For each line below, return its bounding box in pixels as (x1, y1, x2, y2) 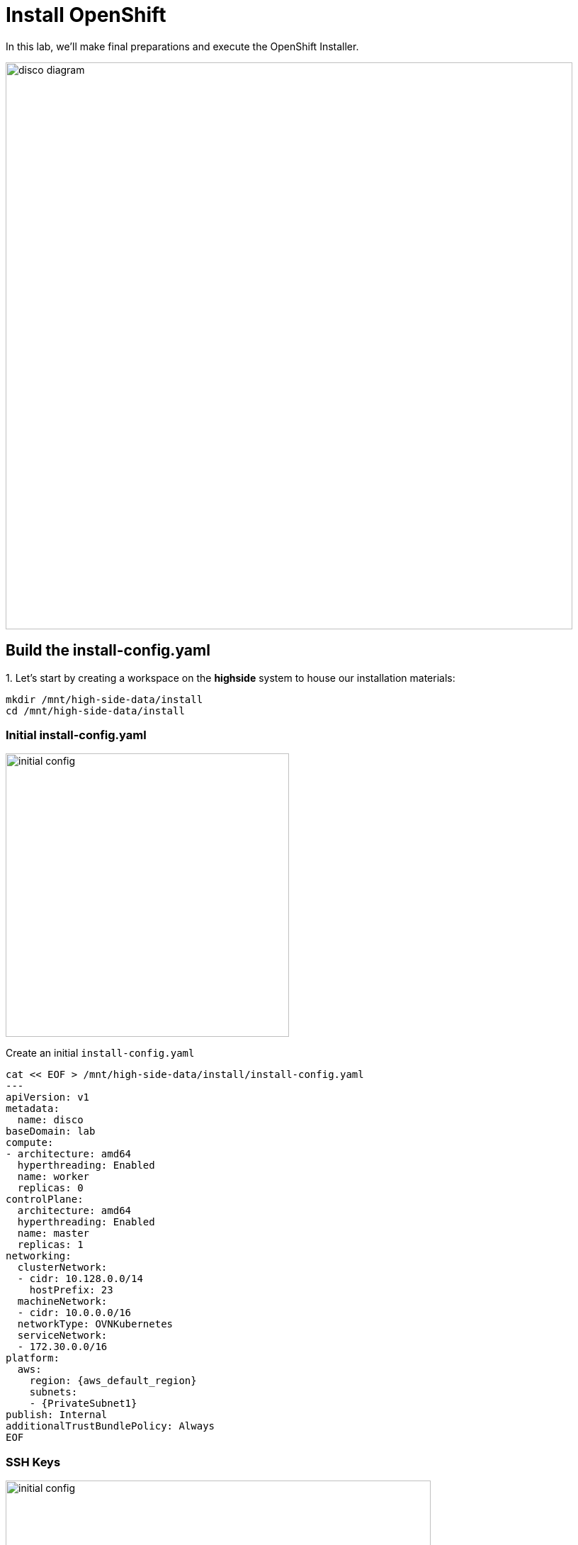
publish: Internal (6, 1409, 108, 1421)
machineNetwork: (17, 1296, 108, 1308)
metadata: (6, 1103, 59, 1115)
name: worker (17, 1171, 90, 1183)
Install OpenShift (6, 3, 166, 27)
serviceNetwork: (17, 1330, 108, 1342)
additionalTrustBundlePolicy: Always (6, 1420, 215, 1432)
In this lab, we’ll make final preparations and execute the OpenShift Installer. (6, 40, 359, 52)
